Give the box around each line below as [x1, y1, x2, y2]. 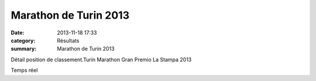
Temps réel [11, 67, 38, 74]
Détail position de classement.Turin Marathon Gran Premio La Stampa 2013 [11, 56, 192, 63]
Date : [11, 29, 25, 36]
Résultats [57, 37, 80, 44]
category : [11, 37, 36, 44]
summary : [11, 45, 37, 52]
